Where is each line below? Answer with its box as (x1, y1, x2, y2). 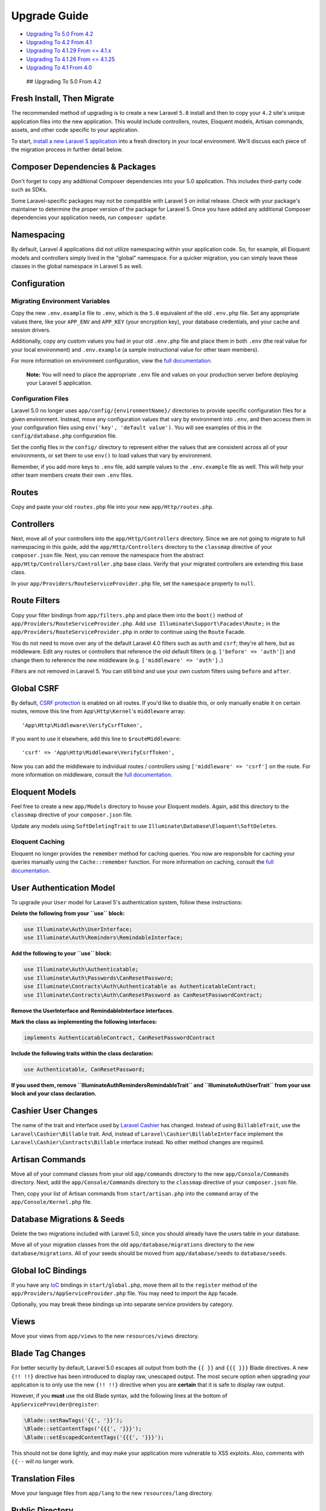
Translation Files (11, 1474, 75, 1484)
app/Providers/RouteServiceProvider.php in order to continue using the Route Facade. (11, 629, 246, 636)
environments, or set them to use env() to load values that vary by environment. (11, 452, 213, 459)
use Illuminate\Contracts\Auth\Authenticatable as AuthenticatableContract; (24, 983, 257, 990)
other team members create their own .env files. (11, 471, 133, 479)
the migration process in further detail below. (11, 146, 123, 153)
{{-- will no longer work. (11, 1457, 75, 1465)
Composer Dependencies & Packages (11, 161, 156, 172)
